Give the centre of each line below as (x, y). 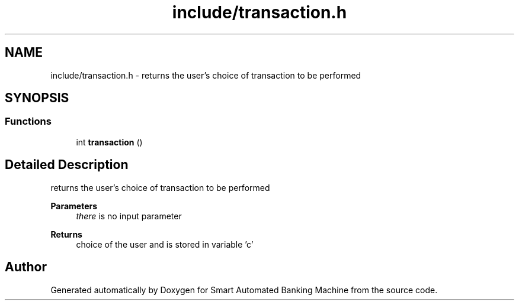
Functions (28, 121)
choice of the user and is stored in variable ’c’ (165, 244)
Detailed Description (67, 165)
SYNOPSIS (37, 98)
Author (26, 267)
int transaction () (109, 142)
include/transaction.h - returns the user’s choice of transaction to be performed (206, 75)
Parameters (74, 206)
